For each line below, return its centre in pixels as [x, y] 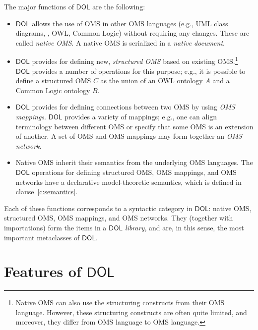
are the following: [119, 6]
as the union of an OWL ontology [152, 81]
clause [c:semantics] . [47, 192]
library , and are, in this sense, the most [185, 227]
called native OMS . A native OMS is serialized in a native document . [120, 42]
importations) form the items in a [55, 227]
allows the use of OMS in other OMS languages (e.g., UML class [130, 23]
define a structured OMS [53, 81]
